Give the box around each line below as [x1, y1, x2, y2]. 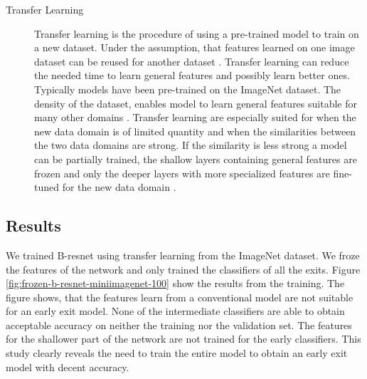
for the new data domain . [62, 180, 176, 194]
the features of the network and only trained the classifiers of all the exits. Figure [6, 261, 361, 276]
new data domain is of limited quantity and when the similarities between [34, 123, 356, 138]
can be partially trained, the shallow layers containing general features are [34, 151, 357, 166]
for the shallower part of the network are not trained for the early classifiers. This [6, 331, 361, 346]
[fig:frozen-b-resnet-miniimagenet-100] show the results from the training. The [6, 276, 345, 291]
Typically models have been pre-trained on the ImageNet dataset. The [34, 81, 341, 96]
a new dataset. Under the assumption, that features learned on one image [34, 40, 355, 55]
